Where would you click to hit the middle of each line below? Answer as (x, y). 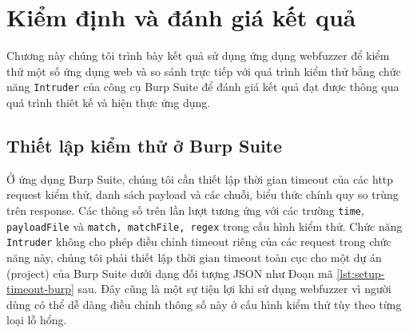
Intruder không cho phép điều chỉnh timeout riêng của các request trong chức (199, 242)
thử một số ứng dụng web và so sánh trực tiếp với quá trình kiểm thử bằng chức (204, 71)
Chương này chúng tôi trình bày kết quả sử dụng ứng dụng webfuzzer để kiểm (198, 55)
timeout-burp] (40, 289)
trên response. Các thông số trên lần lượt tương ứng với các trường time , (185, 210)
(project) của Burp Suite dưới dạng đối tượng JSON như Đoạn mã (170, 273)
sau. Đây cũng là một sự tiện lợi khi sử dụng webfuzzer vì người (234, 289)
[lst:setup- (361, 273)
